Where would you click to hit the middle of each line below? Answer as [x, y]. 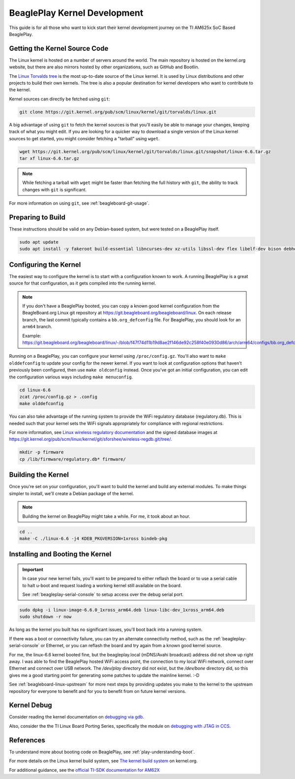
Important [33, 569]
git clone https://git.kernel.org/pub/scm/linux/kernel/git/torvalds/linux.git [118, 112]
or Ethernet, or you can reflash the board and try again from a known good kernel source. [131, 646]
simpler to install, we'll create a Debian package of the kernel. [72, 493]
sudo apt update [39, 242]
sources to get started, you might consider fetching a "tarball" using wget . [84, 138]
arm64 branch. [37, 327]
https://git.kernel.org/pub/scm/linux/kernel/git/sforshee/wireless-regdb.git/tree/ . [90, 439]
